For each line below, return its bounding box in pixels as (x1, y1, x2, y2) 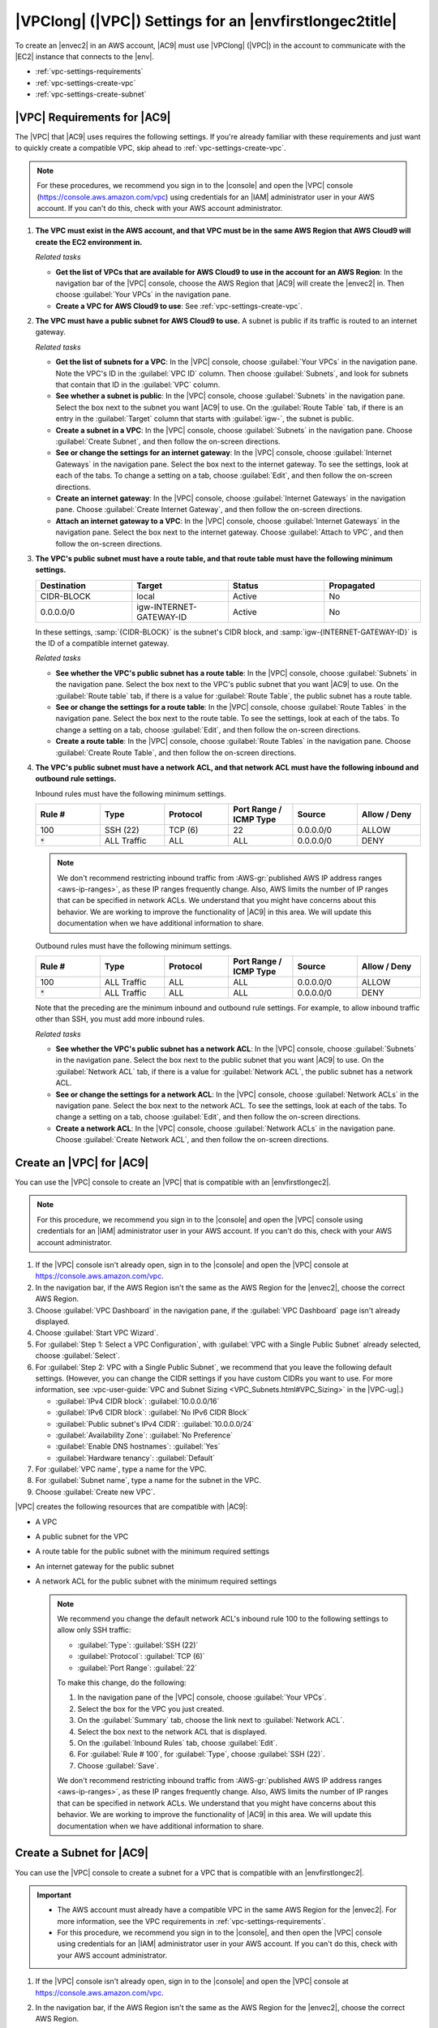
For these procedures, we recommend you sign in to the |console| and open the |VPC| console (36, 181, 354, 191)
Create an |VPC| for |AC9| (15, 1156, 149, 1170)
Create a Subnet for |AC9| (15, 1846, 149, 1860)
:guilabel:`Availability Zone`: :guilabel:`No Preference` (55, 1430, 234, 1440)
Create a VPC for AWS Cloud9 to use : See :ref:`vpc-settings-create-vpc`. (55, 301, 303, 311)
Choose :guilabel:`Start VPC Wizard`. (35, 1328, 159, 1338)
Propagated (328, 580, 376, 591)
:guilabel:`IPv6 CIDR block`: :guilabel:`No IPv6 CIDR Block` (55, 1407, 250, 1417)
